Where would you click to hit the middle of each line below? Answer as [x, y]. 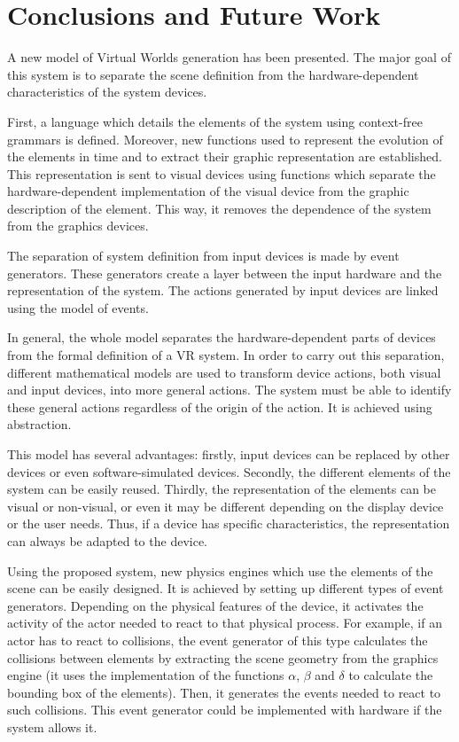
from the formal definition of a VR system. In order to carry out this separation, [226, 355]
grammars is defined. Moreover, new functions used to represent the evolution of [225, 139]
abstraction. [39, 424]
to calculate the [391, 675]
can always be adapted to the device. [108, 540]
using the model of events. [78, 307]
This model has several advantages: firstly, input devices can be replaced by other [229, 454]
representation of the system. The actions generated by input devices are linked [223, 290]
